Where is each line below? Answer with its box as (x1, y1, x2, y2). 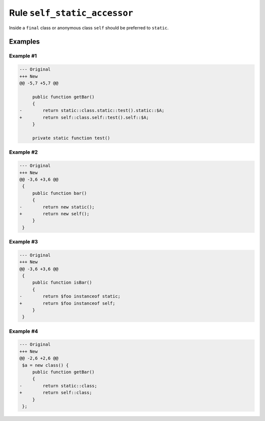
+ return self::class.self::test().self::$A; (19, 114, 149, 120)
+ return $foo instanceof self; (19, 300, 115, 306)
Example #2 (9, 149, 38, 156)
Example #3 (9, 238, 38, 245)
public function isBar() (32, 280, 92, 286)
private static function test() (32, 135, 110, 141)
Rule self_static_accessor (9, 7, 133, 18)
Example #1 (9, 53, 37, 59)
